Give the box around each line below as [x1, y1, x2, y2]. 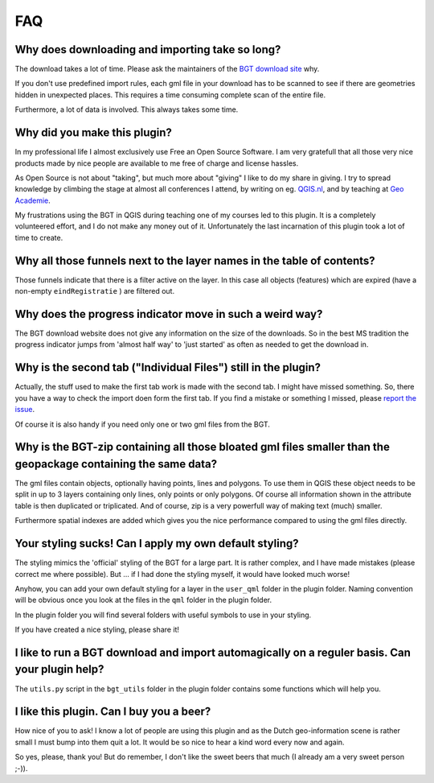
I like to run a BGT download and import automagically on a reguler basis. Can [14, 645, 411, 659]
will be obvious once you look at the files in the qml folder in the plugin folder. [14, 595, 272, 605]
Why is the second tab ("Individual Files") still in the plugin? [14, 361, 321, 374]
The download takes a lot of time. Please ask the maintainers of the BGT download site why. [14, 64, 320, 74]
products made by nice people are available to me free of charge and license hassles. [14, 158, 299, 168]
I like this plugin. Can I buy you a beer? [14, 705, 211, 719]
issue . [14, 405, 35, 414]
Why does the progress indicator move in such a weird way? [14, 307, 323, 321]
